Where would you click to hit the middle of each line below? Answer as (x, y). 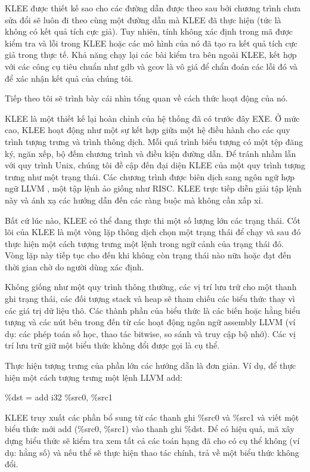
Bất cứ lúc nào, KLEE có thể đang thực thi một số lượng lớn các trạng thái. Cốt (153, 220)
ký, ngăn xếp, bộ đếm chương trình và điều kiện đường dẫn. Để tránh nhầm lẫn (151, 153)
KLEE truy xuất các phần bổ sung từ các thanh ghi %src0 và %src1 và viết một (152, 417)
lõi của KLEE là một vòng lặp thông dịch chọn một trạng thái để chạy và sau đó (153, 232)
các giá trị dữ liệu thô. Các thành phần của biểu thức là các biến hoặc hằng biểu (153, 310)
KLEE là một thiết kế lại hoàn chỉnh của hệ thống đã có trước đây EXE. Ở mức (152, 118)
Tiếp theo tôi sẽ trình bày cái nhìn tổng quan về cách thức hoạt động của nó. (146, 98)
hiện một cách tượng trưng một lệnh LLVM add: (94, 377)
